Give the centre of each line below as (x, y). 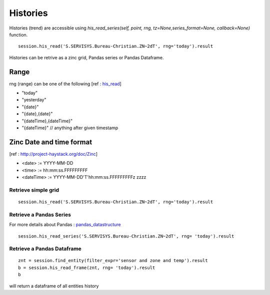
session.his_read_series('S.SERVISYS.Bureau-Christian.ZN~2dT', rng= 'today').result (126, 236)
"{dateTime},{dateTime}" (47, 121)
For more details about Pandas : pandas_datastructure (65, 225)
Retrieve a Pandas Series (40, 215)
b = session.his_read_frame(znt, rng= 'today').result (87, 268)
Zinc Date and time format (51, 142)
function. (18, 34)
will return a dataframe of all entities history (54, 286)
